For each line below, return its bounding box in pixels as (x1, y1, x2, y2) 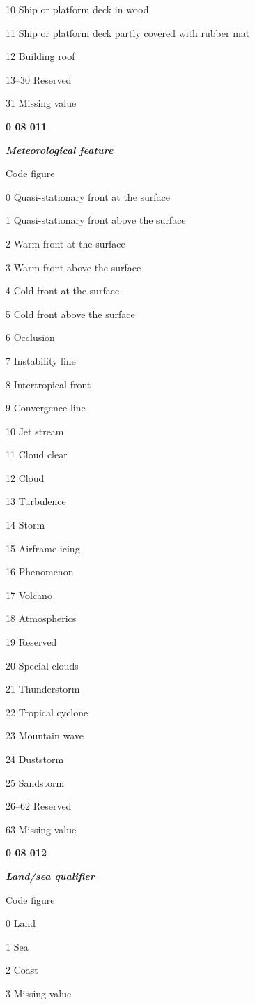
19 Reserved (6, 635, 57, 649)
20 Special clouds (6, 658, 79, 672)
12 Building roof (6, 49, 75, 63)
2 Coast (6, 962, 38, 977)
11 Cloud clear (6, 447, 68, 462)
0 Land (6, 916, 36, 930)
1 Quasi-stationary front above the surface (6, 213, 186, 227)
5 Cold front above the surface (6, 306, 135, 321)
